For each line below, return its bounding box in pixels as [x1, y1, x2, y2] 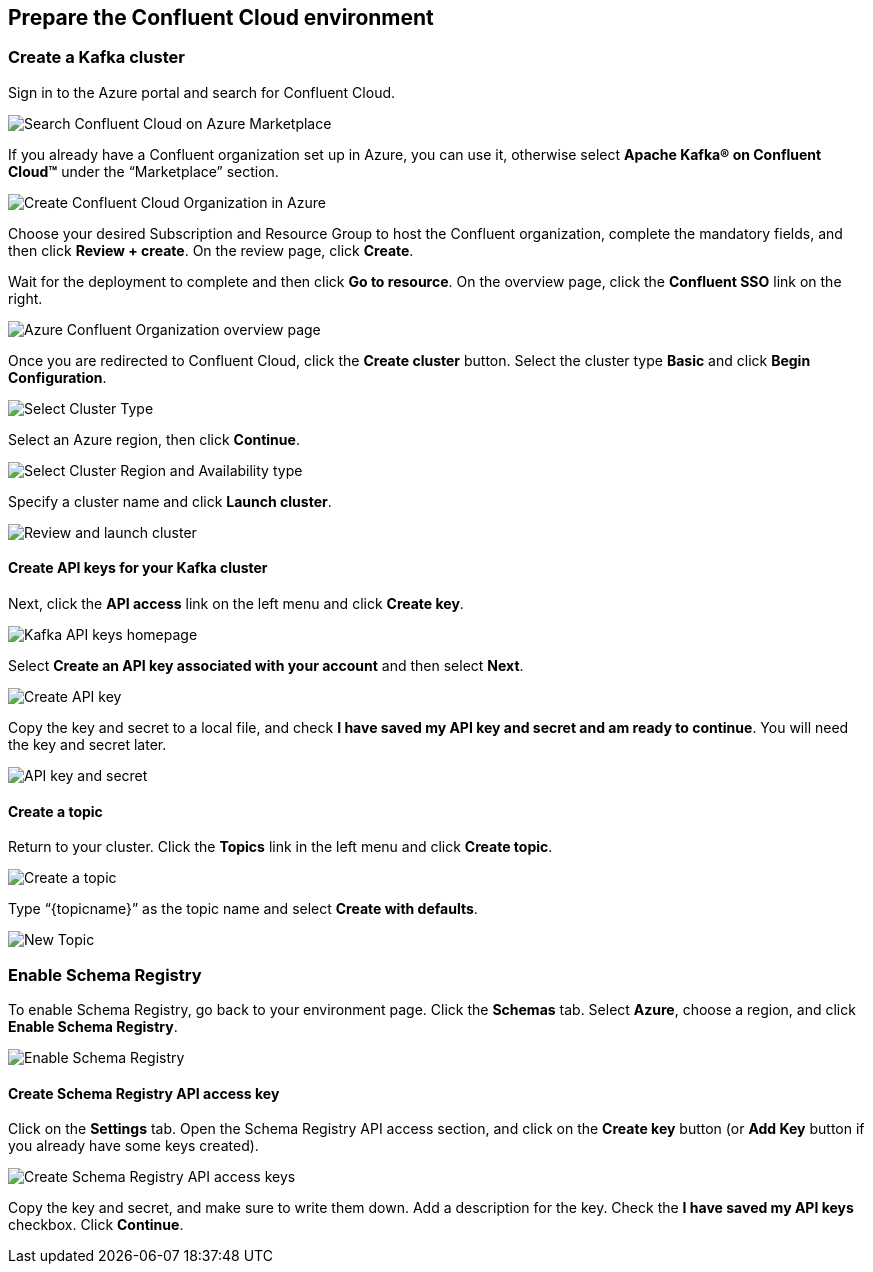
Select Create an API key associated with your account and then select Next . [8, 657, 524, 675]
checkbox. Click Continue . [8, 1216, 184, 1234]
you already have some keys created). [8, 1137, 259, 1155]
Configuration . [8, 368, 107, 386]
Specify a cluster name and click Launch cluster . [8, 492, 332, 510]
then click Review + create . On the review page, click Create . [8, 241, 414, 259]
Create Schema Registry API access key [8, 1084, 280, 1102]
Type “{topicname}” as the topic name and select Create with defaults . [8, 900, 478, 918]
